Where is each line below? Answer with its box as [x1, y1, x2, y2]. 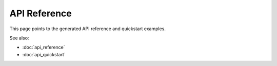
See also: [9, 35, 29, 41]
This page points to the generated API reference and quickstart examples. [9, 26, 166, 32]
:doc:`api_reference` [22, 44, 65, 51]
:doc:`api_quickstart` [22, 51, 66, 57]
